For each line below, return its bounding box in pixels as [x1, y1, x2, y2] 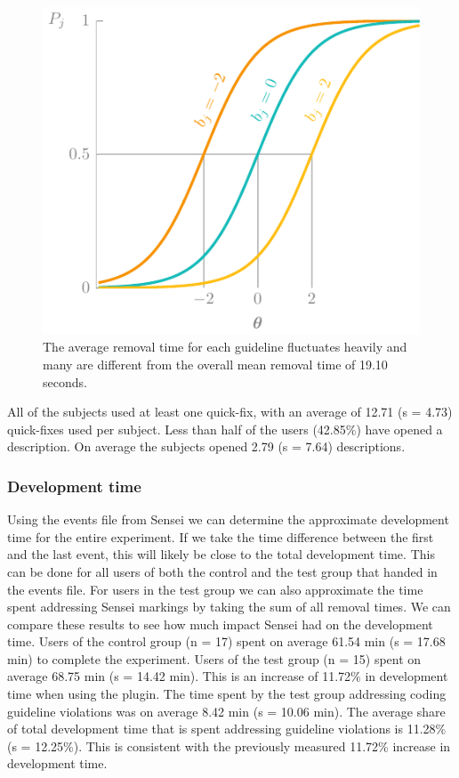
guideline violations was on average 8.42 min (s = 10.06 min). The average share [7, 701, 446, 720]
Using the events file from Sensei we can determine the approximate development [7, 510, 449, 529]
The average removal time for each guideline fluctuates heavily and [43, 337, 407, 356]
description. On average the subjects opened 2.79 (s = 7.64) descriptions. [7, 437, 406, 456]
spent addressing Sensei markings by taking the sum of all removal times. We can [7, 597, 451, 616]
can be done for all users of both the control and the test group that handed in [7, 562, 438, 580]
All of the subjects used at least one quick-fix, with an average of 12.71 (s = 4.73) [7, 402, 453, 421]
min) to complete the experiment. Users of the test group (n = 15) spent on [7, 649, 422, 668]
